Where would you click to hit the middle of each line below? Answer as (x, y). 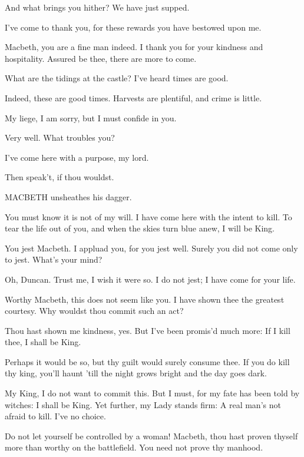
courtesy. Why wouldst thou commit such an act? (94, 311)
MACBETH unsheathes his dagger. (68, 196)
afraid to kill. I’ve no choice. (55, 416)
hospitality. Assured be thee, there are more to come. (101, 58)
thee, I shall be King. (43, 342)
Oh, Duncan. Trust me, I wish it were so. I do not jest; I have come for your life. (150, 279)
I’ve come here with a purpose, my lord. (77, 157)
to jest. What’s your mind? (54, 259)
